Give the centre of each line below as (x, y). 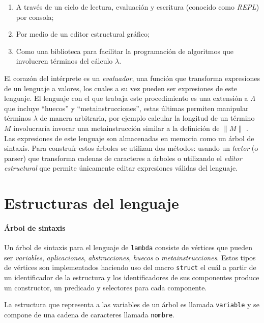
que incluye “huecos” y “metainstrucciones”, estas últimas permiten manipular (126, 108)
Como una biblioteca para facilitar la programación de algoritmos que (125, 51)
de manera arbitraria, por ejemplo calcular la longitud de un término (147, 118)
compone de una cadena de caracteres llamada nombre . (90, 314)
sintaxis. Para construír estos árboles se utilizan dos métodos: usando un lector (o (131, 148)
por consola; (35, 17)
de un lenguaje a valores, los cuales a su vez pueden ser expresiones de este (121, 88)
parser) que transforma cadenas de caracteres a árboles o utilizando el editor (123, 158)
